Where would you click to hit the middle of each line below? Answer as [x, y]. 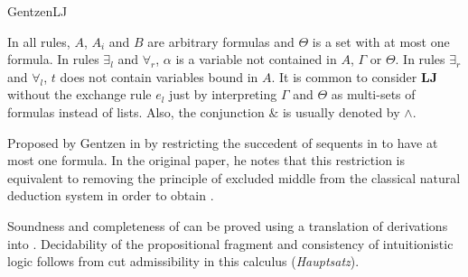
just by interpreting [223, 94]
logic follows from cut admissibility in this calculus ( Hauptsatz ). [183, 261]
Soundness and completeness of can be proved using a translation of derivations [228, 225]
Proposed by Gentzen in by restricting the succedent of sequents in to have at [223, 142]
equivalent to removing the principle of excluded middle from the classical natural [234, 177]
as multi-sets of [373, 94]
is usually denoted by [341, 111]
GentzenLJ [37, 11]
